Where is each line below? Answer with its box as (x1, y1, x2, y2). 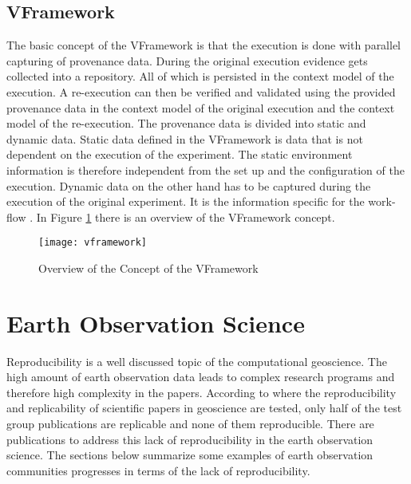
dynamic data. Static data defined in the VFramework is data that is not (6, 130, 363, 147)
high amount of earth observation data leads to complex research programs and (6, 368, 395, 385)
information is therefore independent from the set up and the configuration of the (6, 161, 405, 178)
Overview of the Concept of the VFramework (38, 259, 259, 276)
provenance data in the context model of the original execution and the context (6, 99, 395, 116)
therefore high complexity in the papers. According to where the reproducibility (6, 384, 397, 400)
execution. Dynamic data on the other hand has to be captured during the (6, 177, 371, 194)
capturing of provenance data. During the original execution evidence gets (6, 52, 368, 69)
